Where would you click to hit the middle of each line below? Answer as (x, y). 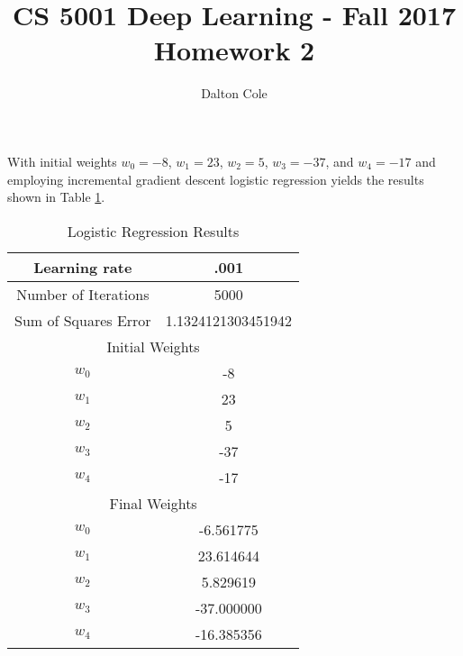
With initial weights (62, 161)
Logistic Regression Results (153, 231)
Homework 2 (234, 50)
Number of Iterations (83, 294)
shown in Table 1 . (56, 197)
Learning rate (83, 267)
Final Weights (153, 503)
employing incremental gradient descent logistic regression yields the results (216, 179)
